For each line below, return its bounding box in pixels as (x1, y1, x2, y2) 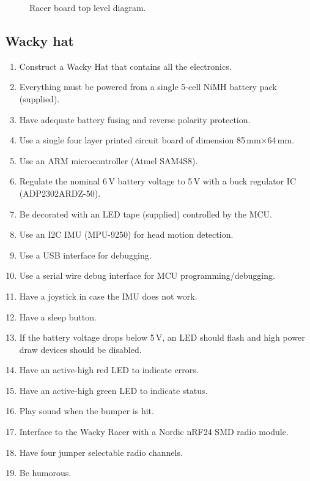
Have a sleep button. (19, 310, 97, 323)
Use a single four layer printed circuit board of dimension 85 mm (19, 134, 261, 146)
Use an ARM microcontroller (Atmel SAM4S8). (19, 154, 198, 167)
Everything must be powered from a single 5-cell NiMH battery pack (19, 80, 277, 93)
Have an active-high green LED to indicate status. (19, 384, 208, 396)
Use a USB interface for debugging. (19, 248, 152, 261)
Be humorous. (19, 466, 72, 479)
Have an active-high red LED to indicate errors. (19, 363, 199, 376)
